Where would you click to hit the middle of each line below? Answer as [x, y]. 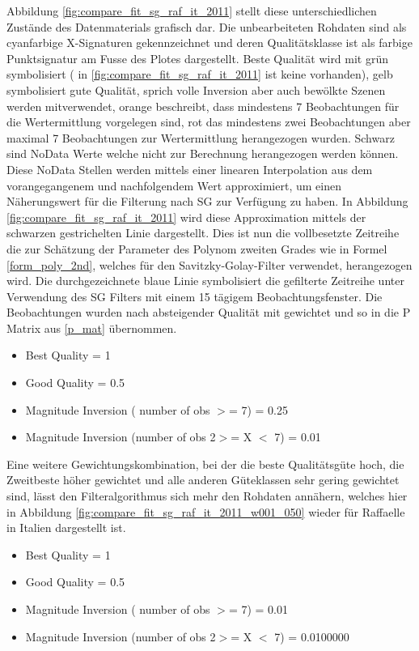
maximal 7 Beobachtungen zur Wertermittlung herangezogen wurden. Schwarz [201, 137]
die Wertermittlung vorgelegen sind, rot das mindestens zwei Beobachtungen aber [209, 122]
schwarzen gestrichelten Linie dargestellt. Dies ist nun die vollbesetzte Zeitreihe [203, 233]
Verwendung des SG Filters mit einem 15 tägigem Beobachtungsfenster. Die [195, 296]
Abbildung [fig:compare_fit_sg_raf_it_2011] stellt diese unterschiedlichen [192, 11]
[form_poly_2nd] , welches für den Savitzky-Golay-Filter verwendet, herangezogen [209, 264]
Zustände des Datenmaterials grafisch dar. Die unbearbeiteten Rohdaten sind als [207, 26]
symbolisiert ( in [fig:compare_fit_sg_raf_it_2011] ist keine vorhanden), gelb [200, 74]
